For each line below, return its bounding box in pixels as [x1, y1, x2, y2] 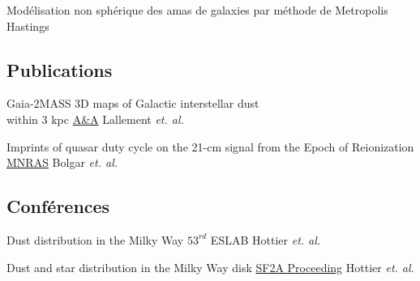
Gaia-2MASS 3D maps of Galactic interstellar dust [6, 95, 259, 112]
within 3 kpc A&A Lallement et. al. [6, 110, 184, 127]
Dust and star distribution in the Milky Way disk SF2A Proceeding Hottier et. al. [6, 258, 414, 275]
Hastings [6, 17, 49, 34]
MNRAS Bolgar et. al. [6, 154, 118, 171]
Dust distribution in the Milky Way [6, 231, 184, 248]
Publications [6, 57, 113, 82]
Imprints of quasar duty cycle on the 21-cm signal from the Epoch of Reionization [6, 138, 414, 155]
